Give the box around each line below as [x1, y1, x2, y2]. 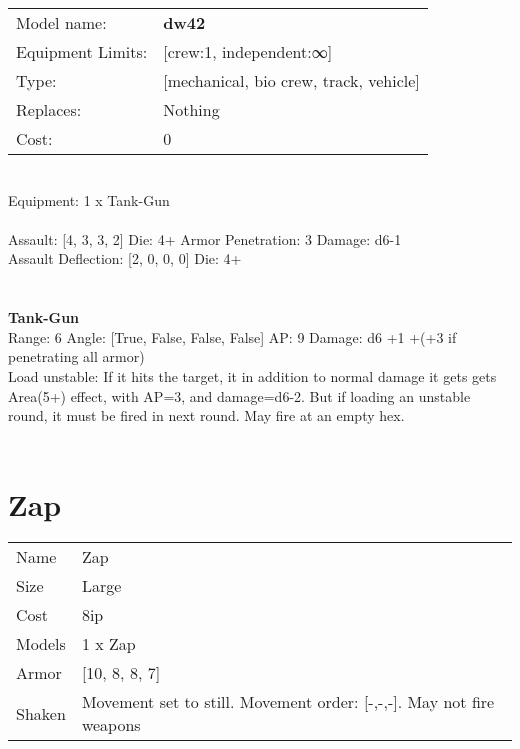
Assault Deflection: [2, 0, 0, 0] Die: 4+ [8, 248, 242, 269]
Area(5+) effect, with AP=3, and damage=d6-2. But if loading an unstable [8, 385, 471, 406]
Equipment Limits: [16, 40, 148, 63]
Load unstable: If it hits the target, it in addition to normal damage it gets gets [8, 365, 497, 386]
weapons [81, 713, 141, 737]
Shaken [16, 701, 66, 725]
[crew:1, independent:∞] [163, 40, 333, 63]
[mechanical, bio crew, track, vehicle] [163, 69, 420, 92]
